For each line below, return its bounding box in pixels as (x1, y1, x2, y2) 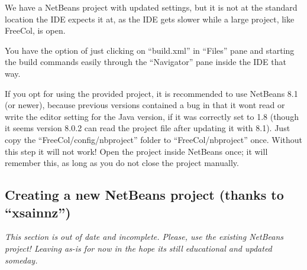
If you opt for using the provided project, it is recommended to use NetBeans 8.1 (5, 87, 298, 99)
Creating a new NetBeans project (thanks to (5, 186, 284, 204)
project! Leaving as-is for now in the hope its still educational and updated (5, 242, 272, 254)
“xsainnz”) (5, 203, 71, 221)
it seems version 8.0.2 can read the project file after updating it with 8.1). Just (5, 122, 290, 134)
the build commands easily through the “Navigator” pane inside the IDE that (5, 56, 286, 68)
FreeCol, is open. (5, 24, 66, 37)
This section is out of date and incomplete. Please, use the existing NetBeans (5, 230, 284, 243)
